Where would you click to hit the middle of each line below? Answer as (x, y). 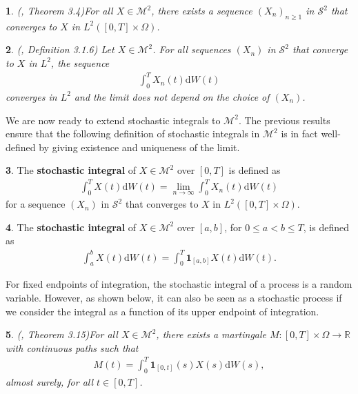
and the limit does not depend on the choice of (172, 96)
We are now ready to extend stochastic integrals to (113, 120)
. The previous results (284, 120)
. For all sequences (192, 49)
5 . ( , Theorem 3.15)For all (62, 334)
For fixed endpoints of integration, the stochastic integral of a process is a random (179, 284)
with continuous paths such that (72, 347)
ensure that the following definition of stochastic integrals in (133, 134)
